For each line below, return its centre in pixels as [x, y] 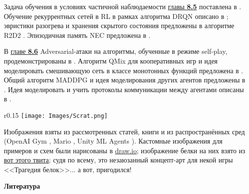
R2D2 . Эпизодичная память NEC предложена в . [77, 35]
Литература [22, 186]
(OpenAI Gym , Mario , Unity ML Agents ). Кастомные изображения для [113, 141]
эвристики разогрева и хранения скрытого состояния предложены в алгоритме [119, 25]
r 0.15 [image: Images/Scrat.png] [56, 115]
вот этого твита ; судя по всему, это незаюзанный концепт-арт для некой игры [118, 160]
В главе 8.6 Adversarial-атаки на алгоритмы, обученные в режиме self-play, [116, 51]
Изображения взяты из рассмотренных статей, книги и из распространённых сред [124, 131]
